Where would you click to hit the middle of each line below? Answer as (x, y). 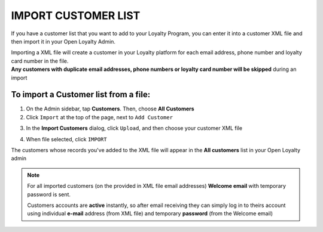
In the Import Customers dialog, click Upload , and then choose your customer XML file (134, 128)
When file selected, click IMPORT (66, 139)
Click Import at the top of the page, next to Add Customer (100, 117)
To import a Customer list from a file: (81, 95)
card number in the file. (40, 61)
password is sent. (49, 194)
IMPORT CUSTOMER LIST (76, 16)
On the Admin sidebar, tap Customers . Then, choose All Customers (110, 109)
